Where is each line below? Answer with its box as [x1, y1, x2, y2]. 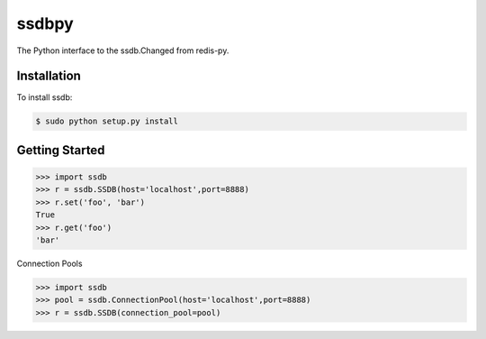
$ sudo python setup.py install [35, 116, 179, 126]
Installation [16, 69, 81, 84]
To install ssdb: [16, 92, 73, 103]
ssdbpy [16, 14, 74, 33]
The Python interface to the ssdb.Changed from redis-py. [16, 45, 229, 56]
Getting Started [16, 142, 105, 158]
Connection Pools [16, 258, 83, 269]
